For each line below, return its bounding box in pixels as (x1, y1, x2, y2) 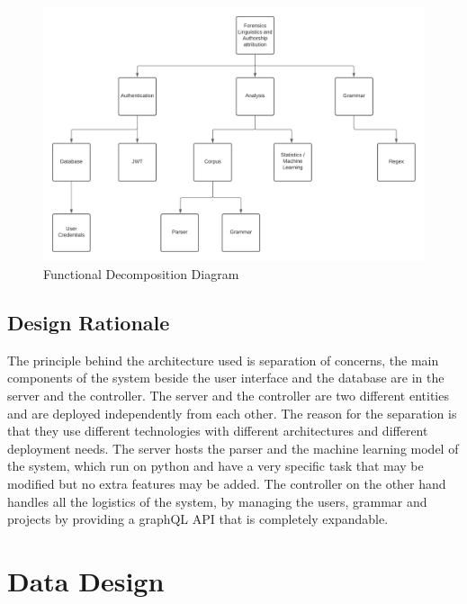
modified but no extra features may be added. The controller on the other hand (7, 473, 446, 492)
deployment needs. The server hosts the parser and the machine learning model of (7, 438, 459, 457)
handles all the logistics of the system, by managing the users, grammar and (7, 491, 427, 510)
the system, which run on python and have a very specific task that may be (7, 456, 424, 475)
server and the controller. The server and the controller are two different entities (7, 385, 449, 404)
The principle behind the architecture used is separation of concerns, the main (7, 350, 439, 369)
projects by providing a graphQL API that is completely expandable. (7, 509, 389, 528)
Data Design (7, 562, 165, 599)
